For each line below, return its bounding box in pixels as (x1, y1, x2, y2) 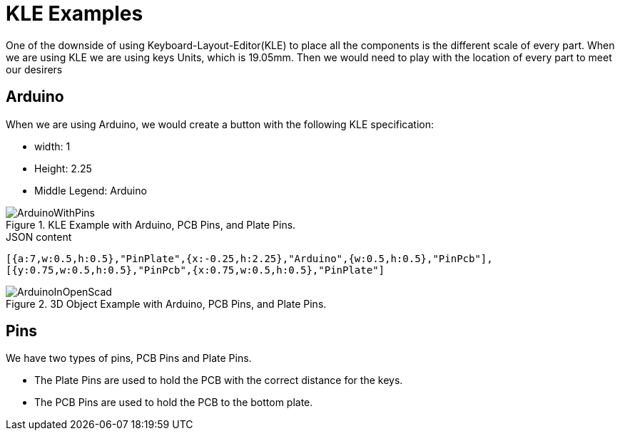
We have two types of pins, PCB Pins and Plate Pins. (6, 352, 252, 365)
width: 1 (34, 140, 71, 152)
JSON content (6, 230, 72, 243)
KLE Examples (6, 1, 143, 26)
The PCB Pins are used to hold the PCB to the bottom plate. (34, 396, 313, 409)
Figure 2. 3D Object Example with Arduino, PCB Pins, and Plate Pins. (6, 297, 327, 310)
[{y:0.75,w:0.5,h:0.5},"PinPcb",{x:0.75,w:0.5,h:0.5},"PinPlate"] (6, 264, 385, 276)
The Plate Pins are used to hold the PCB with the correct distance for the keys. (34, 374, 403, 387)
